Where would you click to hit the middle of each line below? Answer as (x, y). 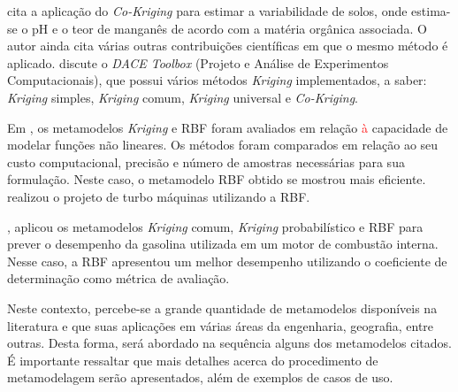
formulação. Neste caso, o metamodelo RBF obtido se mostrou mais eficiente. (217, 179)
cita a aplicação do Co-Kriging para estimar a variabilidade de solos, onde (207, 11)
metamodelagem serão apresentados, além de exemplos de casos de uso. (200, 377)
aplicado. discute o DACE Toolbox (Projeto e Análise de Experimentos (198, 62)
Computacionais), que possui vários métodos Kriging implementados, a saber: (217, 80)
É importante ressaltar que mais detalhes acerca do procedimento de (193, 360)
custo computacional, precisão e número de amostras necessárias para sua (206, 161)
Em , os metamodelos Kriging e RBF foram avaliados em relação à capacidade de (228, 127)
